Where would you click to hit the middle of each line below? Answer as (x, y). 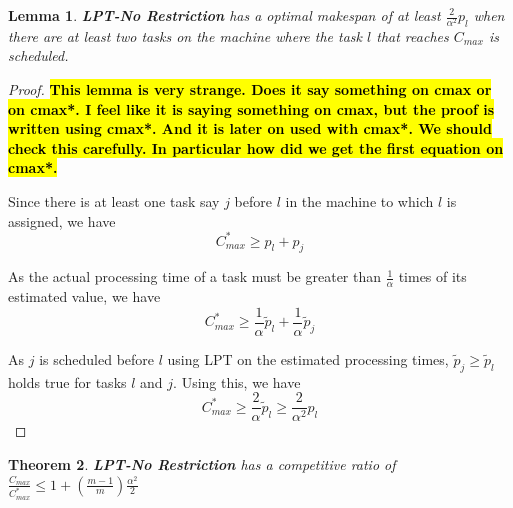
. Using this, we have (237, 381)
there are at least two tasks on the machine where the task (185, 35)
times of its (432, 276)
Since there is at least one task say (114, 200)
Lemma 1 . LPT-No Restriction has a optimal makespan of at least (224, 15)
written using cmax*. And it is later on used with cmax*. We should (250, 128)
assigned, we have (62, 220)
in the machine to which (359, 200)
